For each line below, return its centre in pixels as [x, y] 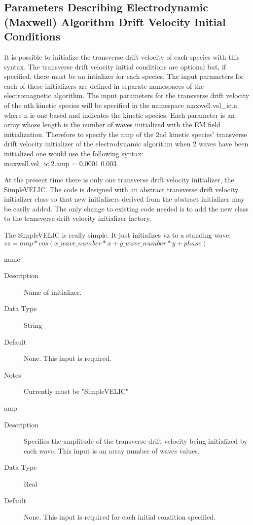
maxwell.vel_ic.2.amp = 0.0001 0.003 [60, 163]
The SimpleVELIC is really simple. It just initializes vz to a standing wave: [118, 235]
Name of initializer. [53, 292]
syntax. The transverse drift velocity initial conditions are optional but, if [115, 66]
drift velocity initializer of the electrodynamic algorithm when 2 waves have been [126, 144]
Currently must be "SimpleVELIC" [76, 391]
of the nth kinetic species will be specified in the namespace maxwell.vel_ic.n [121, 105]
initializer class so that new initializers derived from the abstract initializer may [124, 199]
